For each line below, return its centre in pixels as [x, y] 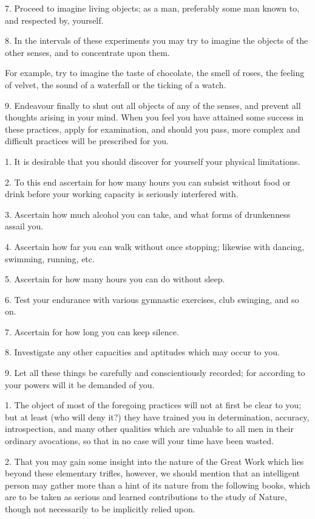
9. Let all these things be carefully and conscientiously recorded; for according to [155, 373]
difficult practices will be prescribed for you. [87, 141]
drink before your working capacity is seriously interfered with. [122, 194]
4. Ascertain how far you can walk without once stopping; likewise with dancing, [155, 246]
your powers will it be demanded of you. [80, 384]
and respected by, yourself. [54, 20]
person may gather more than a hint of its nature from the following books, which [157, 485]
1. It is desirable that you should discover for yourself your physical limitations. [153, 161]
